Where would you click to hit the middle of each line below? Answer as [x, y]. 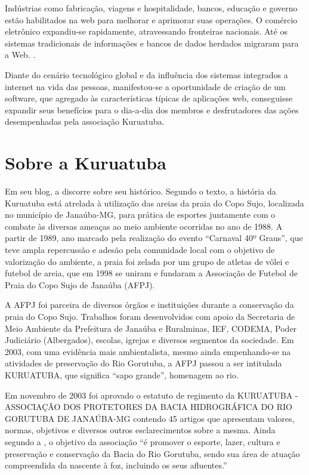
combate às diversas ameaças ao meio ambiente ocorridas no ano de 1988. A [144, 226]
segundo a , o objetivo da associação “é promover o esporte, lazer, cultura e [143, 441]
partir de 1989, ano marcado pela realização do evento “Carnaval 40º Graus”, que [154, 238]
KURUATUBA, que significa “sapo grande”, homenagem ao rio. [122, 374]
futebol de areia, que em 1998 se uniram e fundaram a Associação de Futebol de [151, 273]
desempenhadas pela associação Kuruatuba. [85, 121]
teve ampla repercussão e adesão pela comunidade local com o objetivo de [140, 250]
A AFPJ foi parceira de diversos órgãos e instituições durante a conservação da [149, 305]
